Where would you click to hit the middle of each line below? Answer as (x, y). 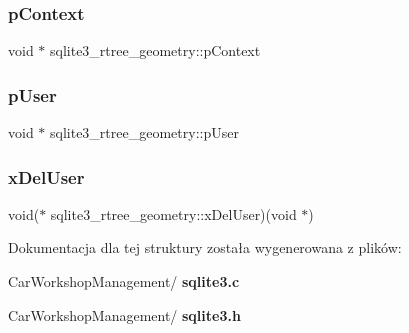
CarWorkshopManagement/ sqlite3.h (124, 314)
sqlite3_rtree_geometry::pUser (144, 132)
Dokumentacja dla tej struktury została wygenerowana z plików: (205, 247)
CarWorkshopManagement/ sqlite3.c (124, 281)
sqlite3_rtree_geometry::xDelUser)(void (173, 213)
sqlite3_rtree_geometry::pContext (155, 50)
